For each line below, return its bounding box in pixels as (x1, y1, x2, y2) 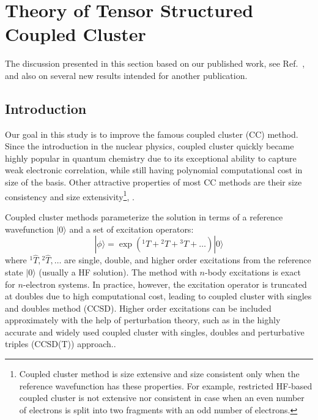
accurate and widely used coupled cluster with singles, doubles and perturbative (5, 325, 305, 338)
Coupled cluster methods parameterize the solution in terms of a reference (5, 210, 283, 223)
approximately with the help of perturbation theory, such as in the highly (5, 313, 281, 326)
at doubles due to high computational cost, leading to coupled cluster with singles (5, 290, 312, 302)
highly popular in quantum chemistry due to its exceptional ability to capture (5, 151, 297, 164)
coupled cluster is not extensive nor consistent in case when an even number (19, 391, 305, 404)
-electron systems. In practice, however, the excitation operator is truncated (23, 277, 307, 290)
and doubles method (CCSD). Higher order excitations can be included (5, 301, 272, 314)
